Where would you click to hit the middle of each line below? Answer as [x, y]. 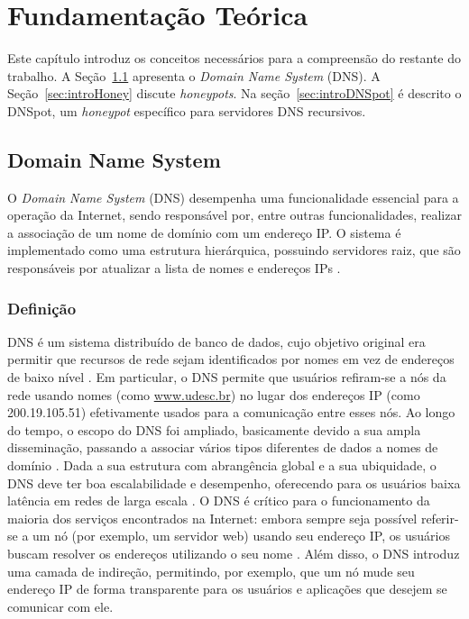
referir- [440, 518]
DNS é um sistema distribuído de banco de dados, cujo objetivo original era [216, 341]
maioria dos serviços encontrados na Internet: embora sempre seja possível [212, 518]
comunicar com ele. [60, 606]
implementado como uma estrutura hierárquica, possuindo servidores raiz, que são [234, 250]
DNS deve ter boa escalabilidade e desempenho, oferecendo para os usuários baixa [234, 482]
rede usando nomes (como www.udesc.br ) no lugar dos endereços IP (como [214, 394]
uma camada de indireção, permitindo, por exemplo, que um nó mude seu [211, 571]
